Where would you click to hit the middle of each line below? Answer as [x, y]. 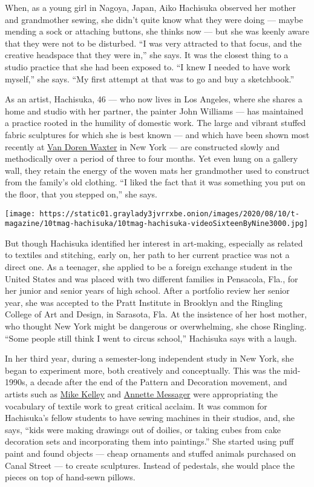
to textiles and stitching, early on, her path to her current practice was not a [147, 255]
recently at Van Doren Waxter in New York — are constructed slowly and [142, 146]
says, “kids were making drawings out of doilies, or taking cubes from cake [143, 429]
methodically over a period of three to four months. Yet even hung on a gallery [152, 158]
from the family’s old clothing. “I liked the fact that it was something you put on [155, 182]
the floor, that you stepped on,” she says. [81, 194]
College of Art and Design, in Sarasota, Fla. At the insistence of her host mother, [156, 314]
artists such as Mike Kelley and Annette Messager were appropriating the [141, 393]
